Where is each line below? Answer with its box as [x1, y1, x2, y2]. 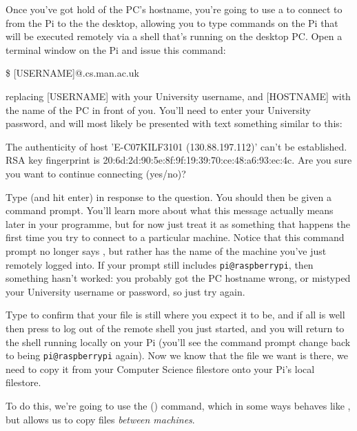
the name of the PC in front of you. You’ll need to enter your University [6, 102, 312, 117]
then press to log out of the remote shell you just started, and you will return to [6, 320, 345, 335]
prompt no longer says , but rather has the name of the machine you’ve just [6, 243, 327, 258]
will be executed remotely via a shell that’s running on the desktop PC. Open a [6, 29, 343, 44]
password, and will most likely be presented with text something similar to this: [6, 116, 343, 131]
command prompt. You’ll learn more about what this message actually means [6, 203, 334, 218]
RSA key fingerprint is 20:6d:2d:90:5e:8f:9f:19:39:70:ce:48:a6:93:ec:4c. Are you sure [6, 153, 352, 167]
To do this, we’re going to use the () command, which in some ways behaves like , [6, 398, 351, 412]
